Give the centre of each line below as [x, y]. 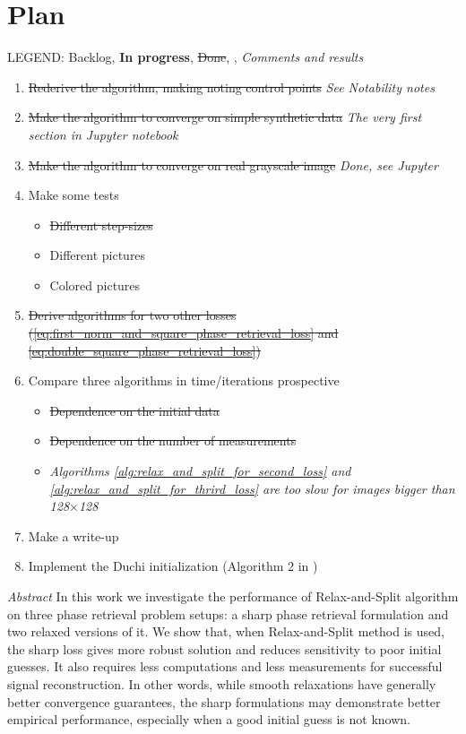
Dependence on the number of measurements [173, 440]
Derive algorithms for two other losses [132, 315]
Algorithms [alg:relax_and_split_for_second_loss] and [200, 471]
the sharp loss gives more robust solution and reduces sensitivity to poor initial [224, 648]
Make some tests [73, 195]
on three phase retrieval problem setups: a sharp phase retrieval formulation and [228, 613]
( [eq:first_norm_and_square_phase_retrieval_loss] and [183, 333]
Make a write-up [73, 535]
